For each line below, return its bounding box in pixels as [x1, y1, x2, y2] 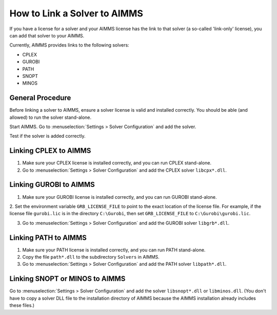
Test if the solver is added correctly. [9, 133, 86, 139]
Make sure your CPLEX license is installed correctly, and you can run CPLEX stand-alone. [22, 160, 212, 166]
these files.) [9, 302, 35, 308]
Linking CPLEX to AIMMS [9, 146, 91, 155]
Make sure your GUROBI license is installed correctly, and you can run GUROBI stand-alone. [22, 194, 217, 200]
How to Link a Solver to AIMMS [9, 8, 143, 19]
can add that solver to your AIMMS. [9, 32, 85, 38]
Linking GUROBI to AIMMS [9, 180, 95, 189]
